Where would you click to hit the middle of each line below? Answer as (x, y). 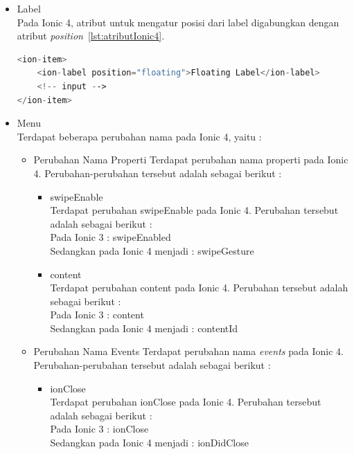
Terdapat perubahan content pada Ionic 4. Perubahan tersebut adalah (199, 288)
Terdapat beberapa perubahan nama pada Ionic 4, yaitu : (139, 136)
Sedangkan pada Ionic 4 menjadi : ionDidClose (149, 443)
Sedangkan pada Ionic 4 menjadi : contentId (144, 328)
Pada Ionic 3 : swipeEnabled (110, 237)
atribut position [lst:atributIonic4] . (91, 36)
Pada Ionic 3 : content (97, 315)
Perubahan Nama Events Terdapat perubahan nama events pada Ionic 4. (188, 351)
